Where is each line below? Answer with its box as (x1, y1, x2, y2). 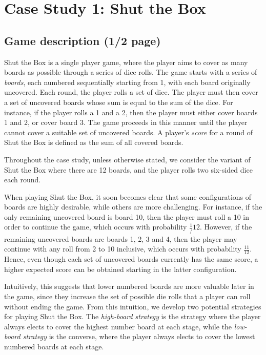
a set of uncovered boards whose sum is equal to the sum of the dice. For (4, 96, 233, 107)
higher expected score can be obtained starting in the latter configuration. (4, 263, 237, 274)
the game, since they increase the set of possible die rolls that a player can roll (4, 291, 251, 301)
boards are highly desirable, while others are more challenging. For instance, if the (4, 201, 262, 212)
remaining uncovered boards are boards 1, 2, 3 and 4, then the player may (4, 233, 237, 244)
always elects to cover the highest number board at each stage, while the (4, 321, 232, 331)
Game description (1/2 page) (4, 32, 161, 48)
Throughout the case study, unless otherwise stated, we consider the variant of (4, 154, 251, 164)
